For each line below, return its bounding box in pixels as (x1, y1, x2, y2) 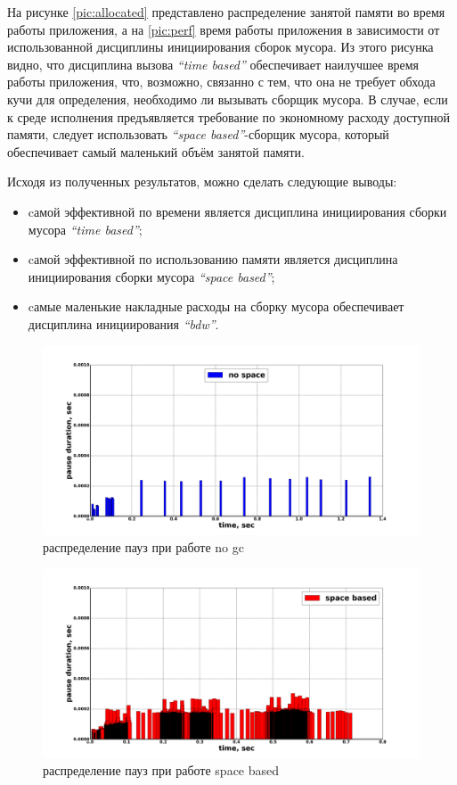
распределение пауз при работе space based (43, 761, 280, 780)
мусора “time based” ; (28, 219, 143, 238)
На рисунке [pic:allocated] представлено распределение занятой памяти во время (7, 3, 445, 21)
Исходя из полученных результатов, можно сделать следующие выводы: (7, 172, 397, 191)
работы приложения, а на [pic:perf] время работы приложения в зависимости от (7, 20, 440, 38)
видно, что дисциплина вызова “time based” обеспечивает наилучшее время (7, 54, 420, 73)
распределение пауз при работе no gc (43, 538, 244, 557)
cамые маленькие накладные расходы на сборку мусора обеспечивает (28, 297, 404, 316)
